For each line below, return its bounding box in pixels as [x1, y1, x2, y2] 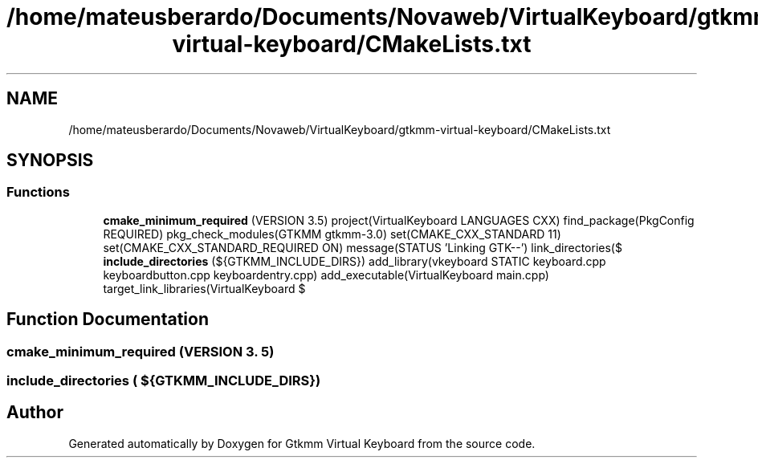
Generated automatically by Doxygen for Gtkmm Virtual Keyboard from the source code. [68, 436, 536, 450]
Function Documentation [6, 309, 209, 330]
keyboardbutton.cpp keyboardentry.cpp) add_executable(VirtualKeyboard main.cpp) [103, 267, 549, 282]
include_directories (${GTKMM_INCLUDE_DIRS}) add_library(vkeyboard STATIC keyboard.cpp [103, 254, 606, 268]
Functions [6, 184, 70, 201]
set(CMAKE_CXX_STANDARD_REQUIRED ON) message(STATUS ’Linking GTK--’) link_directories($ [103, 240, 622, 254]
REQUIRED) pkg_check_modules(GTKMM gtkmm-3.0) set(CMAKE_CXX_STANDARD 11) [103, 226, 561, 241]
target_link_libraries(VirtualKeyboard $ [103, 281, 306, 295]
